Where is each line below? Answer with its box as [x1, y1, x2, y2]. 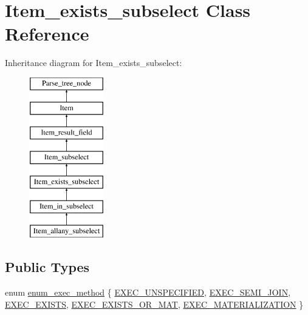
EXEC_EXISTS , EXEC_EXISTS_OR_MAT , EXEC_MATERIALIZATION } [5, 297, 304, 310]
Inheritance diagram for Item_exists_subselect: [5, 56, 182, 69]
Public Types [5, 257, 90, 276]
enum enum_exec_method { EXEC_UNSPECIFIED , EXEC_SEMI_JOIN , [5, 286, 291, 299]
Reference [5, 21, 89, 46]
